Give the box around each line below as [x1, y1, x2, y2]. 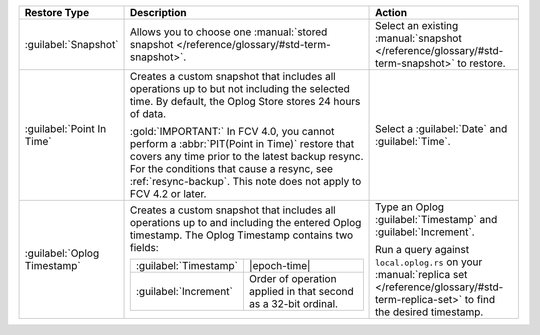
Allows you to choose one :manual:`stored [130, 25, 328, 39]
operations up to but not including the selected [130, 82, 350, 95]
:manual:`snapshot [375, 31, 462, 45]
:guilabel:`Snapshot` [24, 38, 119, 51]
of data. [130, 107, 167, 120]
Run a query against [375, 243, 470, 256]
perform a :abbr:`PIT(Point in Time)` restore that [130, 137, 355, 150]
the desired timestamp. [375, 305, 484, 319]
